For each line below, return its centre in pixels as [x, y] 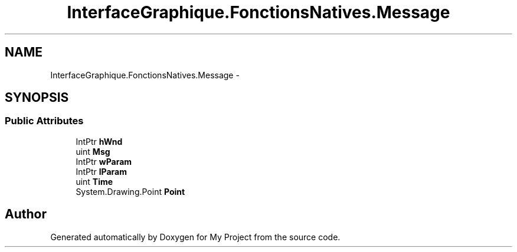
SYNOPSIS [37, 98]
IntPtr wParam [104, 161]
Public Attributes [44, 121]
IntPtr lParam [101, 171]
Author [26, 214]
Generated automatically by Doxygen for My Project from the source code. [195, 237]
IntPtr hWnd [99, 141]
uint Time [94, 181]
